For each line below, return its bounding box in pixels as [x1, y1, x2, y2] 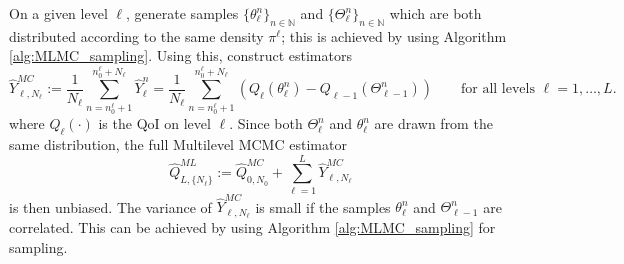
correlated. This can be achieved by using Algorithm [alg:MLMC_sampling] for [9, 217, 496, 238]
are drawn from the [374, 113, 493, 134]
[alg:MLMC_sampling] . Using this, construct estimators [9, 45, 352, 66]
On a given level [9, 3, 108, 23]
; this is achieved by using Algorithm [281, 25, 507, 46]
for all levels [461, 82, 535, 97]
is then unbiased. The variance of [9, 196, 212, 217]
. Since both [229, 113, 303, 134]
